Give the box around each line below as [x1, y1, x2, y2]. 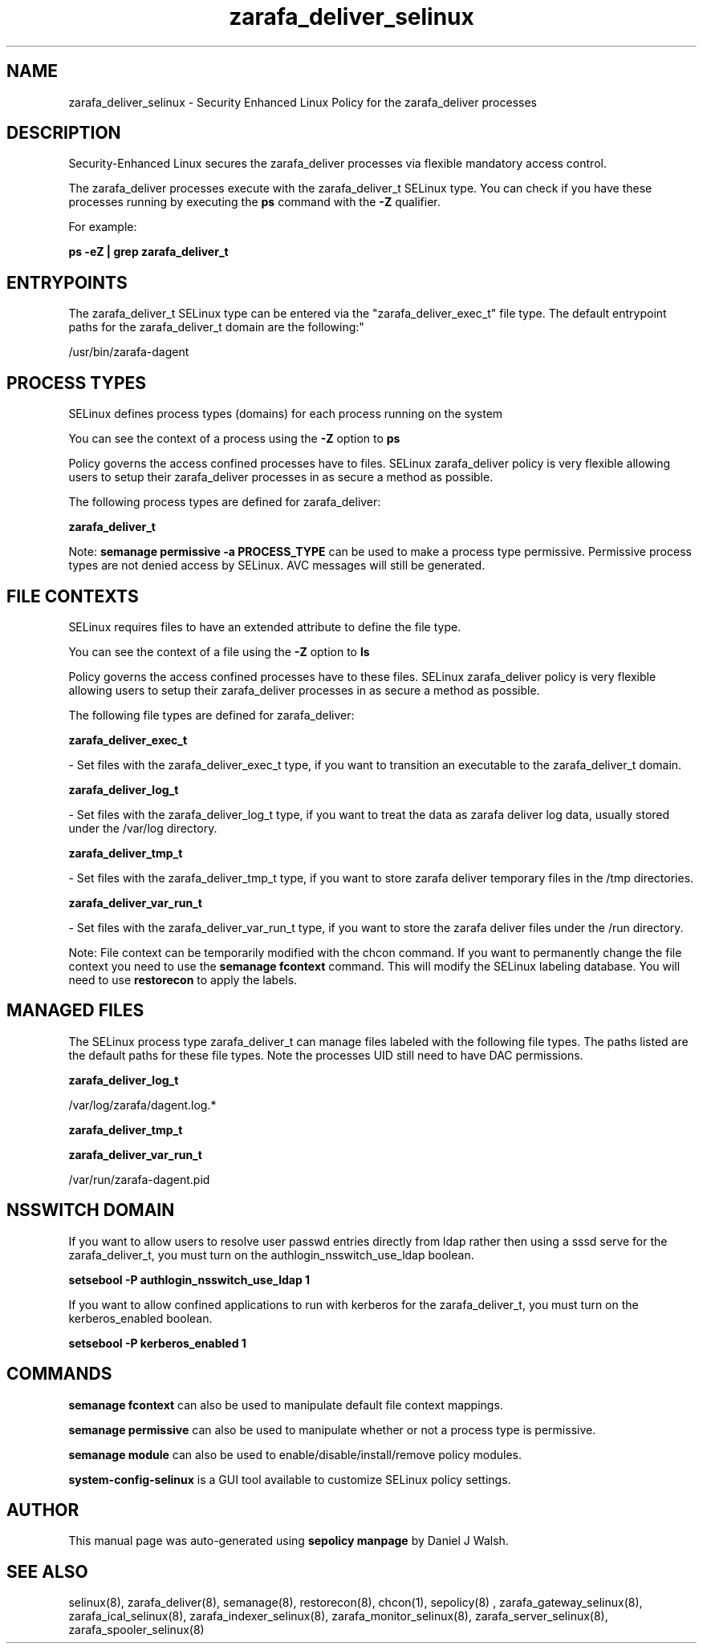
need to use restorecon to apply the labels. [68, 972, 298, 987]
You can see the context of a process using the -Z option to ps [68, 432, 400, 446]
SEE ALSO [6, 1561, 88, 1582]
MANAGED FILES [6, 1000, 144, 1021]
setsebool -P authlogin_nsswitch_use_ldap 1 [68, 1272, 311, 1287]
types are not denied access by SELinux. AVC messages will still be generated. [68, 558, 486, 573]
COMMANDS [6, 1364, 112, 1384]
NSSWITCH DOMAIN [6, 1200, 175, 1221]
